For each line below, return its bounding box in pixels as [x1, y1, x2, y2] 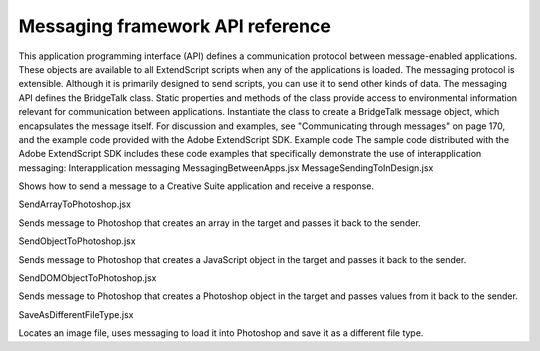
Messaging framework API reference [18, 15, 332, 37]
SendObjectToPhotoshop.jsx [18, 235, 136, 247]
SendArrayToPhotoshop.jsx [18, 198, 132, 210]
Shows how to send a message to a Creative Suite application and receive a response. [18, 180, 375, 192]
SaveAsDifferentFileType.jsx [18, 308, 134, 320]
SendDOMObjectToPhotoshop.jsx [18, 272, 157, 284]
